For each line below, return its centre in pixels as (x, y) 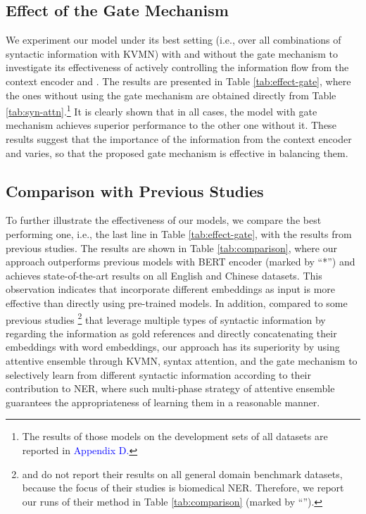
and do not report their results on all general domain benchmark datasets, (182, 474)
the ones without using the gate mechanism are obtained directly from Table (171, 95)
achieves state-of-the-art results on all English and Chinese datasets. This (164, 275)
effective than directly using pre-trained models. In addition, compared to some (177, 302)
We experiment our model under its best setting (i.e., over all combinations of (173, 40)
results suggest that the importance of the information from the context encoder (179, 139)
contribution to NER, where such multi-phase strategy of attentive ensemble (170, 388)
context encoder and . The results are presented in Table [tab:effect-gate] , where (178, 81)
